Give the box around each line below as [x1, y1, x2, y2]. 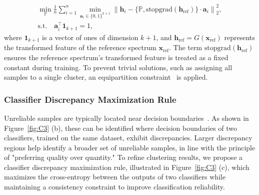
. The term [169, 42, 202, 53]
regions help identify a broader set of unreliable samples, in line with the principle [4, 142, 255, 152]
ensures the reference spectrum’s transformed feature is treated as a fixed [4, 52, 228, 62]
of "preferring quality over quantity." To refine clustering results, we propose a [4, 152, 243, 162]
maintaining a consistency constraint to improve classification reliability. [4, 181, 225, 192]
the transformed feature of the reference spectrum [4, 42, 156, 53]
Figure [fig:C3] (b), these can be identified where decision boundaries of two [4, 122, 237, 133]
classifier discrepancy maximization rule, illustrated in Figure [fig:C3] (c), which [4, 161, 249, 172]
